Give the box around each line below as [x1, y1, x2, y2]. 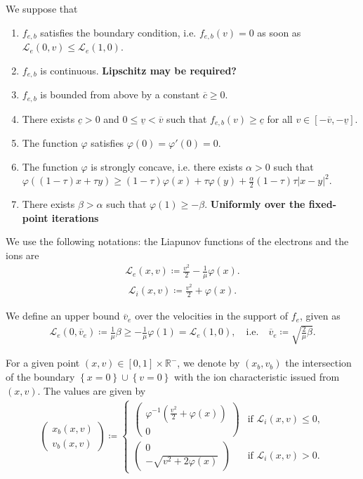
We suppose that [6, 1, 78, 15]
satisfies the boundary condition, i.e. [40, 25, 197, 39]
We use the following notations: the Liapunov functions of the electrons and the [6, 234, 349, 249]
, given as [300, 308, 341, 323]
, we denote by [177, 355, 240, 370]
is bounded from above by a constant [40, 87, 200, 102]
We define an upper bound [6, 308, 120, 323]
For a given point [6, 355, 80, 370]
